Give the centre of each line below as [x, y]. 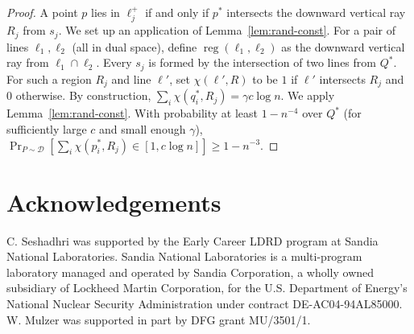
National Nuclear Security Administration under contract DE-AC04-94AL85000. [205, 304]
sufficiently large [47, 128]
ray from [28, 62]
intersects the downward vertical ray [316, 12]
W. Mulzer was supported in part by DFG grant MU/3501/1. [159, 319]
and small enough [143, 128]
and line [131, 78]
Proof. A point [42, 12]
